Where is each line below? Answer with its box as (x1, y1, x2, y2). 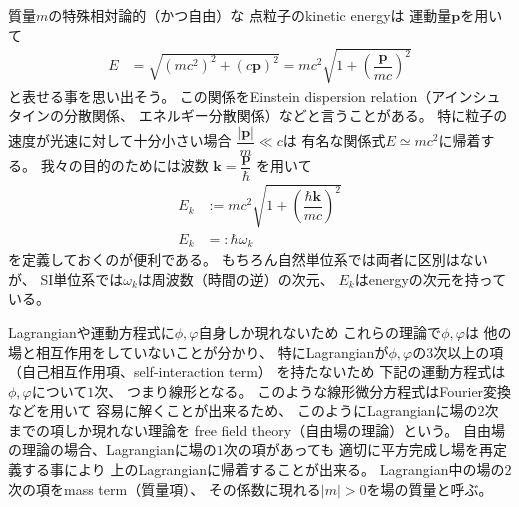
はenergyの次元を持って (354, 268, 507, 289)
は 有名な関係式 (282, 130, 386, 151)
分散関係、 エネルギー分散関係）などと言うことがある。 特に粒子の (63, 105, 508, 126)
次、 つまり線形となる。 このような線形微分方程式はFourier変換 (94, 380, 512, 401)
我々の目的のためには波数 (40, 155, 209, 176)
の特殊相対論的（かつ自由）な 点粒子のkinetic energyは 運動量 (48, 5, 452, 25)
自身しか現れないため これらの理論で (198, 321, 442, 342)
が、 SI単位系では (8, 268, 124, 289)
